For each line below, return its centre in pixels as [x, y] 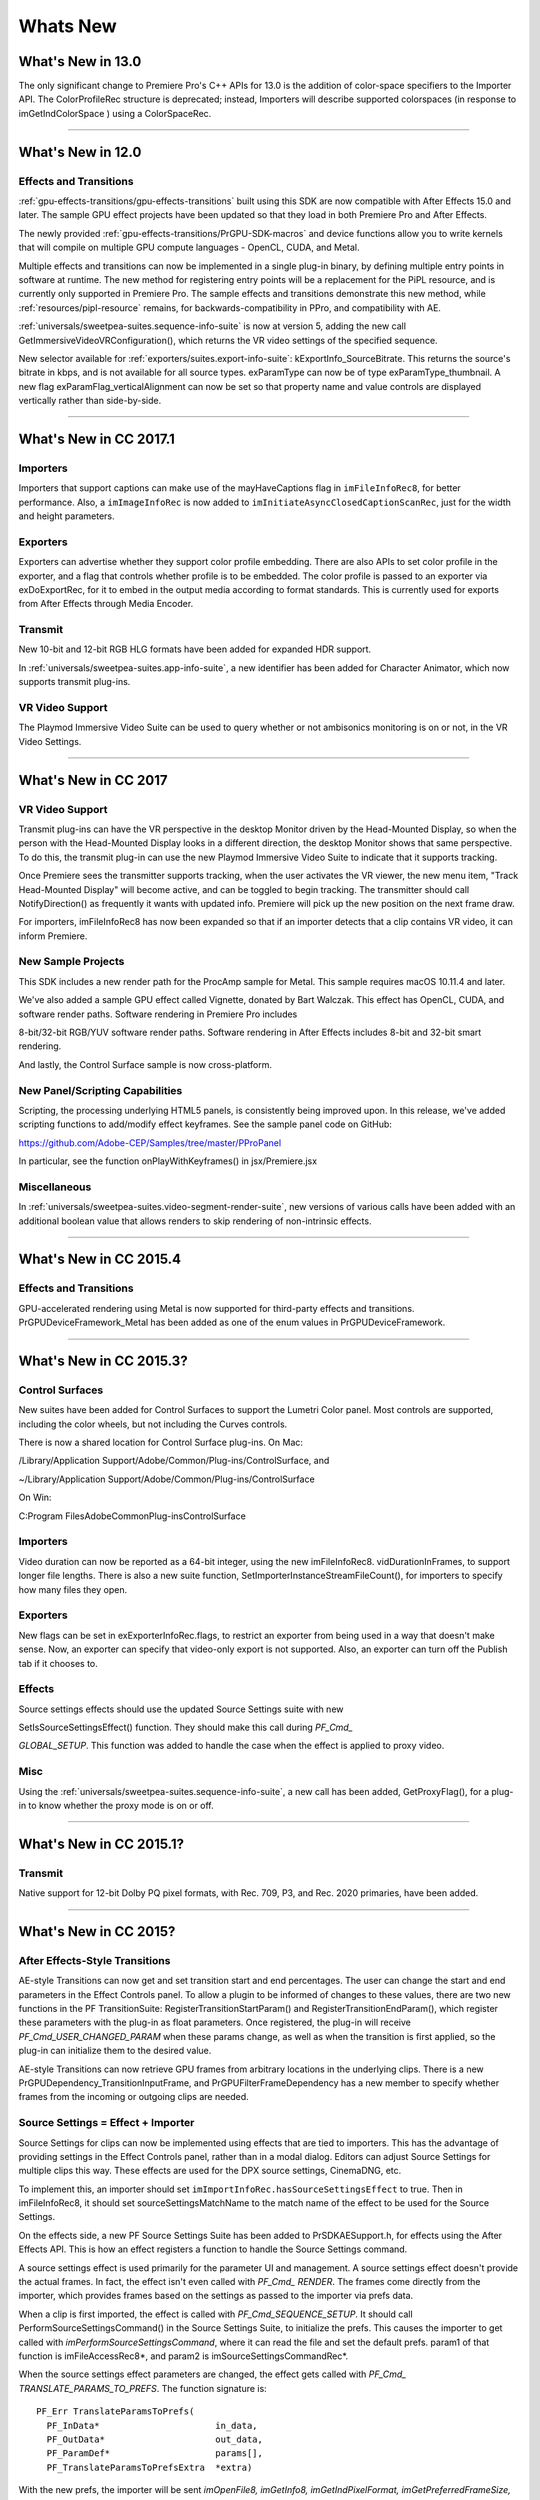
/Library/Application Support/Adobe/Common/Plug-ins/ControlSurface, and [174, 1461]
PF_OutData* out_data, [155, 2439]
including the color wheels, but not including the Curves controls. [153, 1424]
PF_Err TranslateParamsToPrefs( [115, 2411]
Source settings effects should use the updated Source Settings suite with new [181, 1709]
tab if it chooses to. [58, 1663]
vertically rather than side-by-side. [90, 401]
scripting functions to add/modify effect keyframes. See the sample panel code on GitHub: [205, 1124]
